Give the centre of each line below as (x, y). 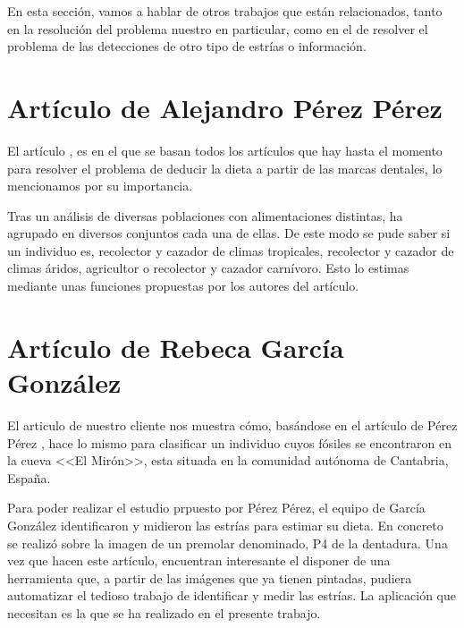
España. (29, 477)
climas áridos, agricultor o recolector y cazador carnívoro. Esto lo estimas (208, 268)
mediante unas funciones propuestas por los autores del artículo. (183, 286)
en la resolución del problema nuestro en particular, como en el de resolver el (218, 28)
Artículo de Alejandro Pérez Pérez (225, 107)
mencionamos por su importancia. (100, 186)
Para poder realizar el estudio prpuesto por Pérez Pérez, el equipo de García (216, 508)
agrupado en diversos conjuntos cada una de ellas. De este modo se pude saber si (229, 233)
